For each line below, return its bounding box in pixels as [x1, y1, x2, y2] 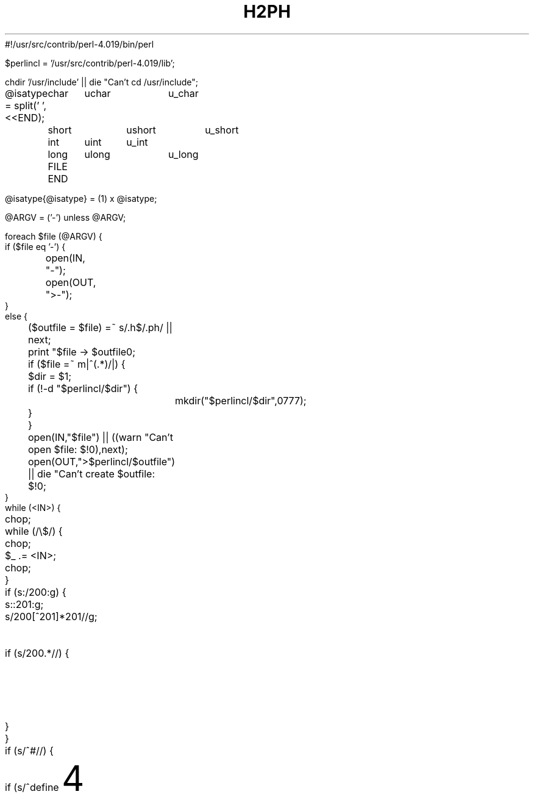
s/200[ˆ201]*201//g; [5, 610, 98, 623]
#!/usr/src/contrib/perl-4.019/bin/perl [5, 38, 154, 49]
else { [5, 310, 28, 321]
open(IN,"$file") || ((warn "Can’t [27, 431, 173, 443]
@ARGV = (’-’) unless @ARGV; [5, 212, 126, 223]
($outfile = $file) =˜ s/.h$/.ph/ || [27, 321, 173, 334]
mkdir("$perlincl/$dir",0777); [175, 394, 307, 407]
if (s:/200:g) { [5, 585, 66, 598]
